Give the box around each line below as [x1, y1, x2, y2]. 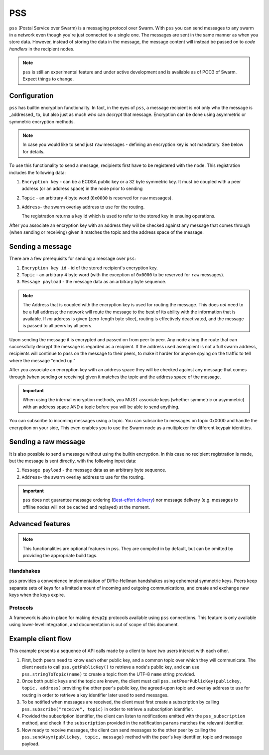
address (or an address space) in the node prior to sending [21, 185, 143, 192]
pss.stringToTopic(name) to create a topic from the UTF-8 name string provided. [21, 671, 195, 677]
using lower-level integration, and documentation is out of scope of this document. [9, 622, 179, 628]
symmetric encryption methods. [9, 118, 75, 124]
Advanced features [9, 520, 71, 528]
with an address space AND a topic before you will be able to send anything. [22, 404, 180, 410]
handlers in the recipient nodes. [9, 45, 75, 52]
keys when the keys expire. [9, 592, 65, 598]
